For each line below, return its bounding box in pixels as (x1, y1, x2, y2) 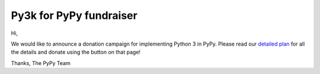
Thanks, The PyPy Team (11, 59, 71, 66)
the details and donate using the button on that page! (11, 49, 141, 56)
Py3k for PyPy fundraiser (11, 9, 137, 22)
